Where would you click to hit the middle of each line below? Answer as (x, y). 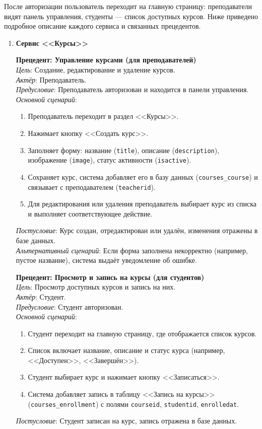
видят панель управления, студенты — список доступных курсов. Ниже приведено (131, 16)
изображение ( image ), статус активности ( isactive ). (110, 160)
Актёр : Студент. (41, 296)
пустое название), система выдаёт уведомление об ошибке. (106, 260)
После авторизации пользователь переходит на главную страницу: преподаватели (128, 6)
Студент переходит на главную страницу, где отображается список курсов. (142, 333)
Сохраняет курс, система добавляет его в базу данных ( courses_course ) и (143, 176)
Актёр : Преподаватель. (51, 79)
